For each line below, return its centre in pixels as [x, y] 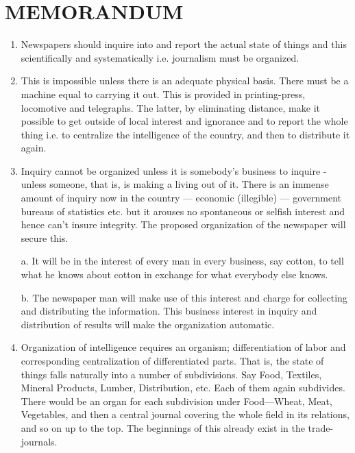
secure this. [45, 237]
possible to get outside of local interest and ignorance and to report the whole [184, 121]
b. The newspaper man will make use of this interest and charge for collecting [184, 297]
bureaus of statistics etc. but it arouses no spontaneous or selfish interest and [183, 211]
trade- [321, 427]
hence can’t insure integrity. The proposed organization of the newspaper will [183, 224]
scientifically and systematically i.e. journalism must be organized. [160, 57]
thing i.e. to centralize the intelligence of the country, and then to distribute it [185, 134]
